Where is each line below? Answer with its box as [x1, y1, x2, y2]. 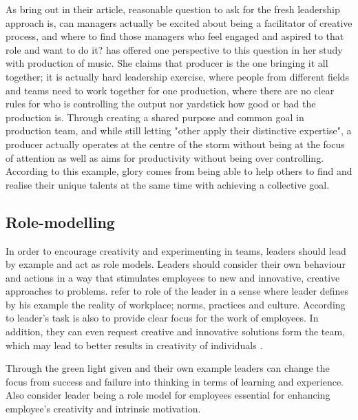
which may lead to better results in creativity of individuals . [6, 337, 263, 352]
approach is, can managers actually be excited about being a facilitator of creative [6, 15, 352, 30]
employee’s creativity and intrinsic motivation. [6, 401, 201, 416]
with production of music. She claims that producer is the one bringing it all [6, 56, 328, 70]
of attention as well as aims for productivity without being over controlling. [6, 150, 324, 165]
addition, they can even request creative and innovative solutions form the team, [6, 324, 346, 339]
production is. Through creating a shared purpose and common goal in [6, 109, 304, 124]
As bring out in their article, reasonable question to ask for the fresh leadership [6, 2, 340, 16]
